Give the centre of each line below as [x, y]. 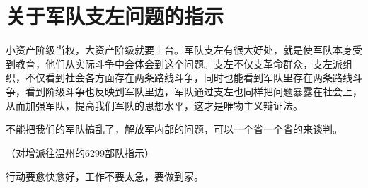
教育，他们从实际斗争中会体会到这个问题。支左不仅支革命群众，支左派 [179, 63]
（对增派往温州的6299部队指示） [80, 152]
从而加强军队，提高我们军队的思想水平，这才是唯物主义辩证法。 [154, 105]
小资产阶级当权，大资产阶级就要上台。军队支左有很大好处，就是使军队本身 [179, 50]
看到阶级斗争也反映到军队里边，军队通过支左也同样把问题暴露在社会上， [194, 91]
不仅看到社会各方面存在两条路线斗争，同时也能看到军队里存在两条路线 [189, 77]
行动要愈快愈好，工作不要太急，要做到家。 [105, 176]
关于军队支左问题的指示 [115, 16]
